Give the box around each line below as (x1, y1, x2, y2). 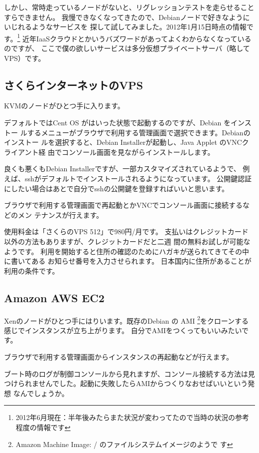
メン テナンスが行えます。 (17, 209, 103, 220)
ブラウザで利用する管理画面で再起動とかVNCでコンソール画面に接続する (4, 200, 243, 210)
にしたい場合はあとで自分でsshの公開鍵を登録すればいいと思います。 (4, 183, 229, 193)
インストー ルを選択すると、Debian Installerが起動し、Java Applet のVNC (4, 137, 242, 147)
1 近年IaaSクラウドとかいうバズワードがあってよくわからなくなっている (17, 31, 252, 43)
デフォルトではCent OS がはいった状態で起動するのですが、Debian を (4, 117, 231, 128)
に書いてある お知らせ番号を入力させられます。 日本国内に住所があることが (4, 256, 252, 266)
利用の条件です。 (4, 265, 59, 276)
